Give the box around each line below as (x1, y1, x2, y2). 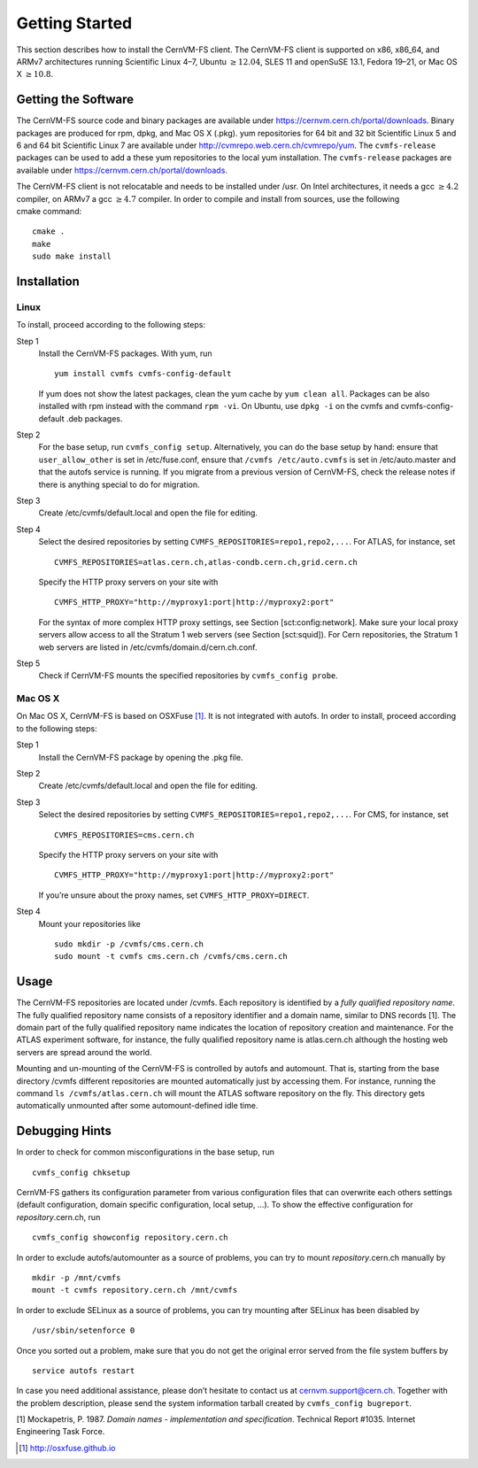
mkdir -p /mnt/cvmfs (32, 1272, 121, 1283)
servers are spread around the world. (16, 1047, 152, 1057)
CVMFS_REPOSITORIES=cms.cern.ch (54, 830, 195, 840)
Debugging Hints (16, 1124, 112, 1139)
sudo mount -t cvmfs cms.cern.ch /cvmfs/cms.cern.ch (54, 952, 288, 962)
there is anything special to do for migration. (38, 479, 200, 490)
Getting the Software (16, 92, 135, 107)
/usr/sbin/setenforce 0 (32, 1325, 135, 1336)
